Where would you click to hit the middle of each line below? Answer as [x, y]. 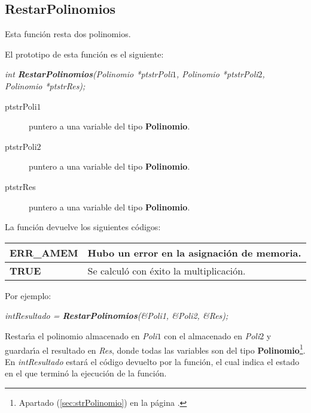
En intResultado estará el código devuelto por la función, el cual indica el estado [152, 361]
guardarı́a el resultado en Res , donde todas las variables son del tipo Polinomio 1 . [155, 349]
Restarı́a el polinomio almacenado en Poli [81, 335]
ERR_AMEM [44, 252]
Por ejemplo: [28, 295]
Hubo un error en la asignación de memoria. [194, 252]
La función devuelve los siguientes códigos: [83, 227]
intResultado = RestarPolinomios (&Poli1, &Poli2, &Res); [117, 316]
